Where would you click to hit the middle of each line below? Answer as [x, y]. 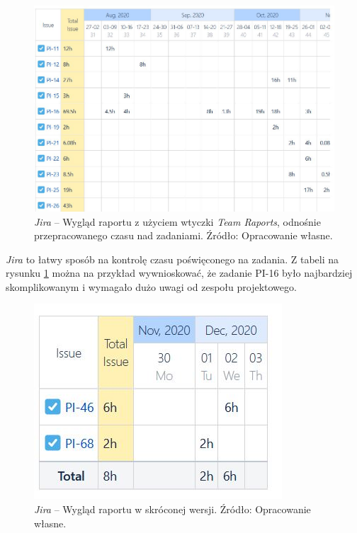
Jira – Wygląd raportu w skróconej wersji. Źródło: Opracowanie [172, 509]
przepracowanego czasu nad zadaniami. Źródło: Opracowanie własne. [183, 235]
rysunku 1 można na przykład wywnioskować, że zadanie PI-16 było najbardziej [179, 273]
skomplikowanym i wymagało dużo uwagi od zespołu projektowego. [151, 286]
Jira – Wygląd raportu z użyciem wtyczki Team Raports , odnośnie [177, 221]
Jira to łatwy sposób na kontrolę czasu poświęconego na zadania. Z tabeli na [172, 259]
